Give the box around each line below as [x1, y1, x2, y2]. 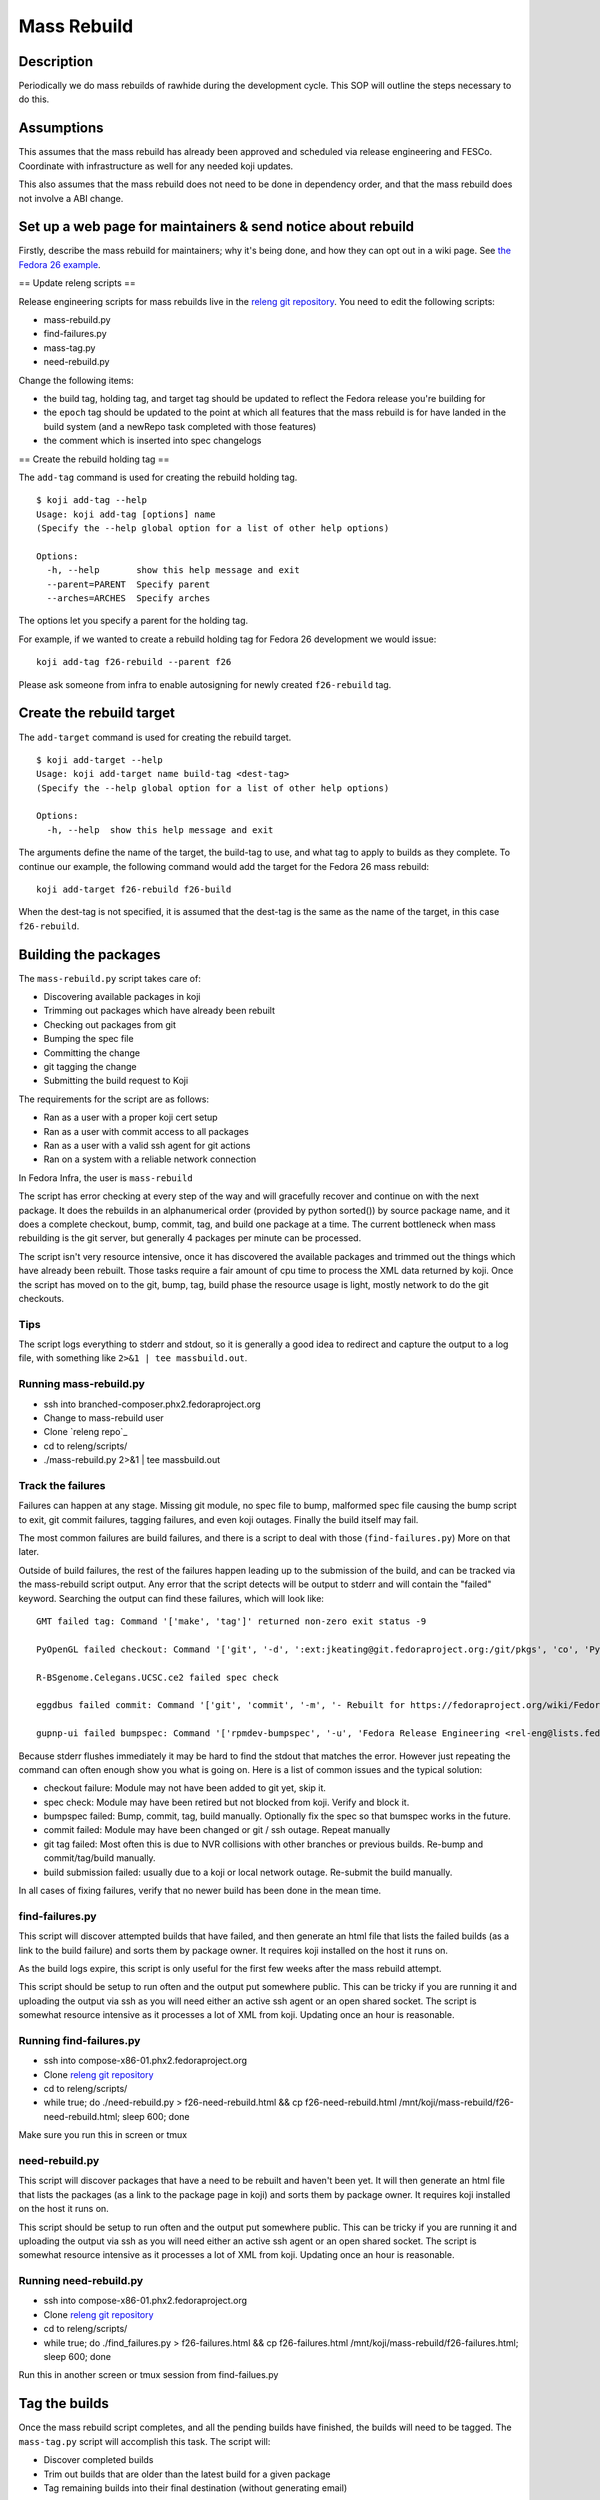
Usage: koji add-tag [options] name [36, 508, 216, 520]
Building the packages [18, 946, 161, 963]
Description [18, 53, 94, 70]
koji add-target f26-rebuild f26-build [36, 884, 232, 895]
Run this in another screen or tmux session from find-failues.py [18, 2369, 279, 2381]
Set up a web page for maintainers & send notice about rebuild [18, 218, 415, 235]
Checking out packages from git [43, 1018, 177, 1030]
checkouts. [18, 1292, 65, 1304]
